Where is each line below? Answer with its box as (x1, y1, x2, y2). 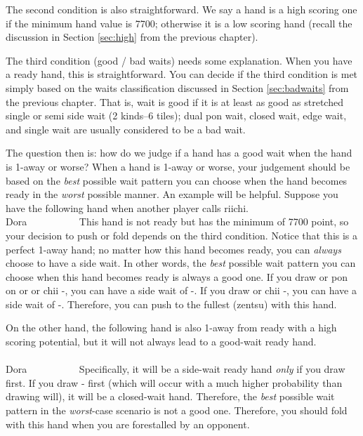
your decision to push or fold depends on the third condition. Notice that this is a (6, 227, 358, 242)
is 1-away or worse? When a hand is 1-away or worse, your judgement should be (6, 159, 350, 173)
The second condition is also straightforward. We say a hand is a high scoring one (6, 2, 357, 16)
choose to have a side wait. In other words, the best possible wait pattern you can (6, 256, 356, 270)
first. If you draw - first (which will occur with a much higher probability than (6, 375, 343, 390)
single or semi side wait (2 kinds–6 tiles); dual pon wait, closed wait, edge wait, (6, 108, 347, 123)
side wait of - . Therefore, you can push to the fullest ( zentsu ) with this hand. (6, 296, 337, 311)
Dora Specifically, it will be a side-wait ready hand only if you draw (6, 362, 345, 376)
